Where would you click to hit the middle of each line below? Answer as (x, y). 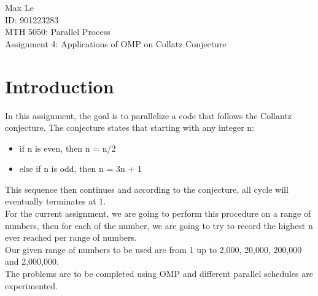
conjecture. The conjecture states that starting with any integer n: (130, 127)
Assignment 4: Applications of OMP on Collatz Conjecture (116, 43)
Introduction (60, 86)
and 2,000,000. (32, 261)
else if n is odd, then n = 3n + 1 (81, 169)
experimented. (31, 285)
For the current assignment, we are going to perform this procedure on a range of (158, 213)
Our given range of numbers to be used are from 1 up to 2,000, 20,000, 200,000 (153, 249)
